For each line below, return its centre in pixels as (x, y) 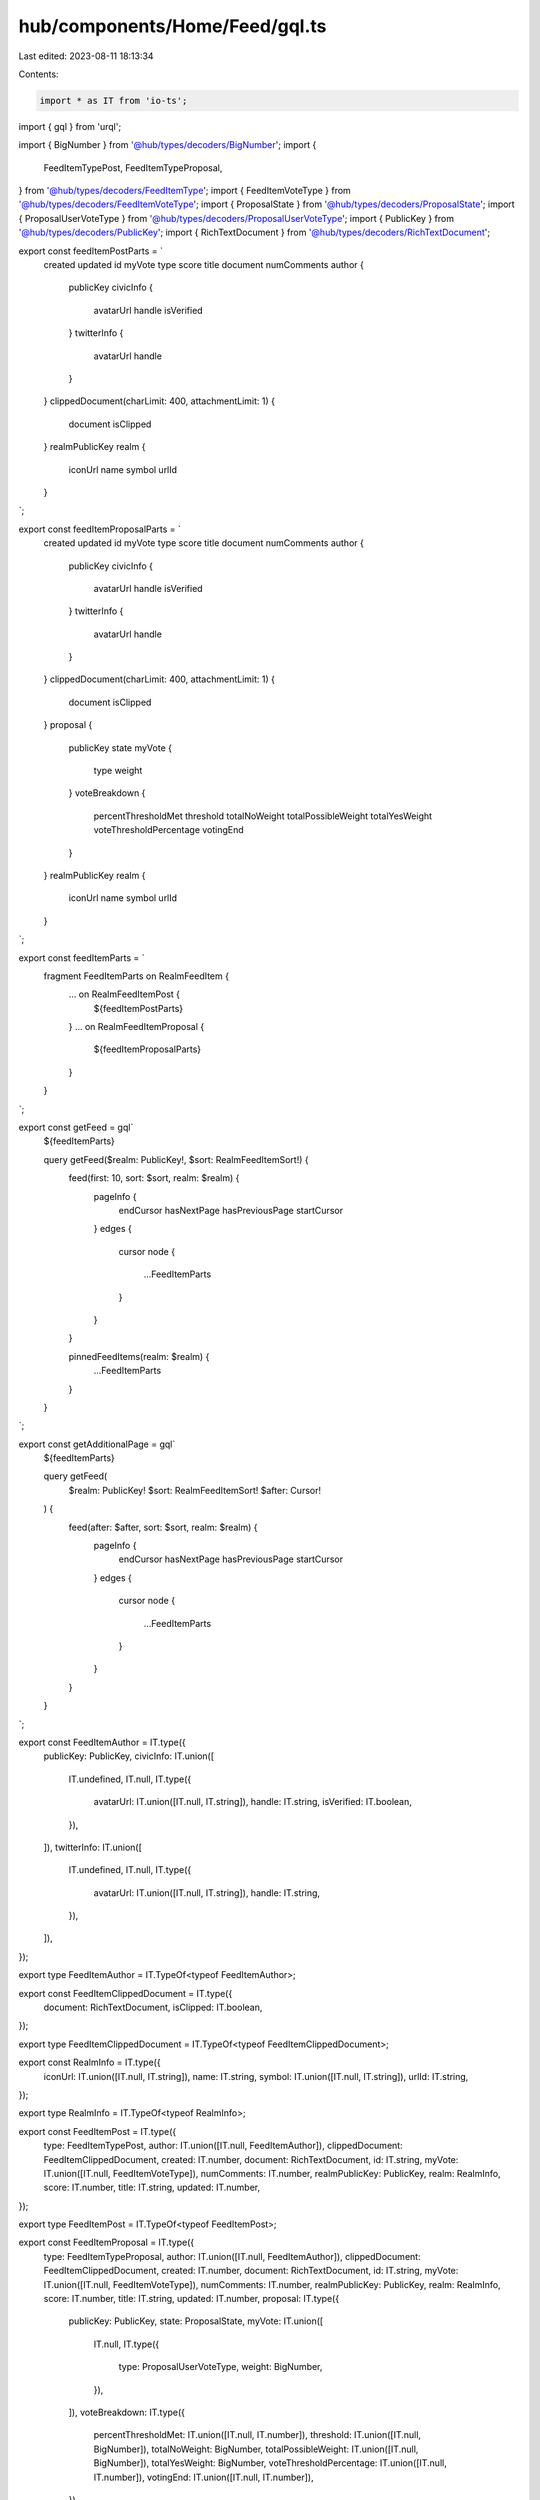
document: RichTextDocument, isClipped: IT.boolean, (153, 2007)
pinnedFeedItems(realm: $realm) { (139, 1356)
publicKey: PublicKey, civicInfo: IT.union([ (129, 1756)
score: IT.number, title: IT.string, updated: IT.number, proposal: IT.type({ (191, 2299)
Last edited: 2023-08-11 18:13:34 (86, 56)
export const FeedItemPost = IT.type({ (97, 2131)
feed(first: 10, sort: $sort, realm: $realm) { (154, 1178)
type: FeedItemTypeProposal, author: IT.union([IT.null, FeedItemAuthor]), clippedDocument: (232, 2256)
